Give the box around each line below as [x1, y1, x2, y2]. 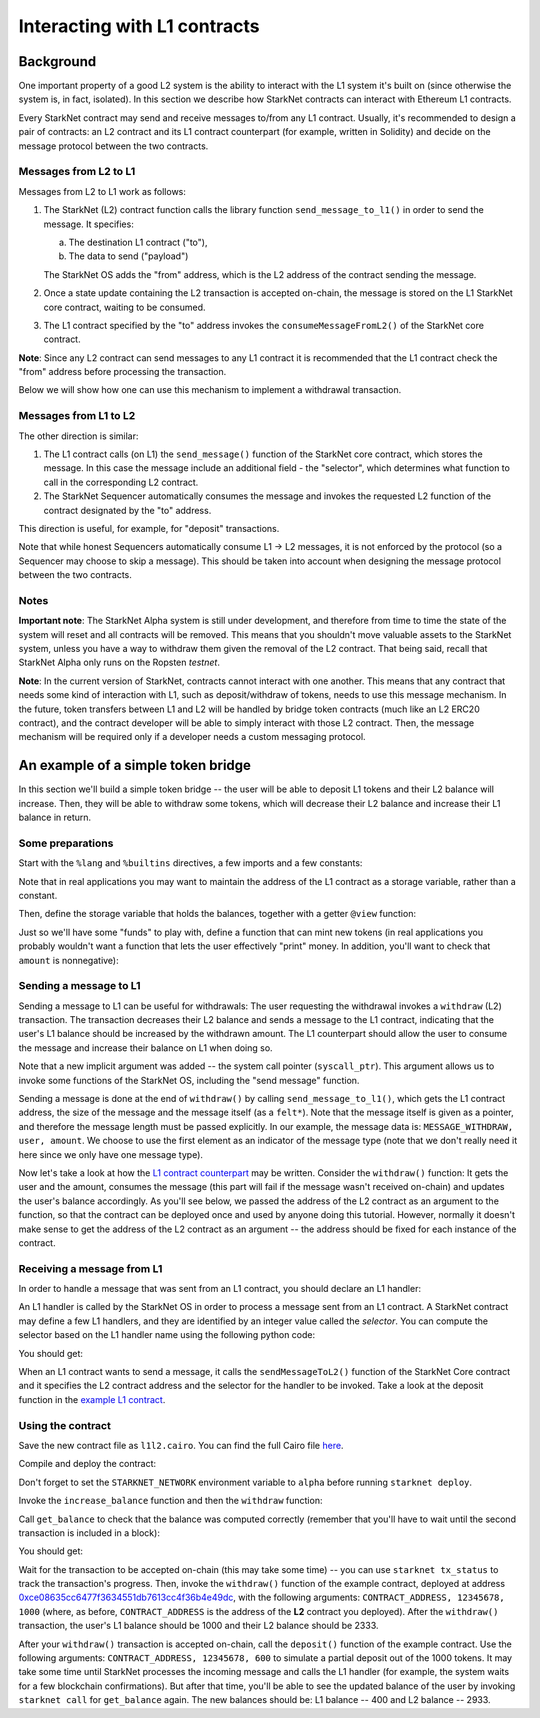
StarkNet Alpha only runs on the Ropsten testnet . [18, 656, 220, 669]
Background [18, 53, 97, 70]
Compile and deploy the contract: [18, 1458, 157, 1470]
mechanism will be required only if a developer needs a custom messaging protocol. [18, 731, 366, 743]
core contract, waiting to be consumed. [43, 301, 206, 313]
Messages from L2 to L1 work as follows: [18, 185, 187, 197]
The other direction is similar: [18, 430, 139, 442]
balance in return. [18, 811, 92, 824]
